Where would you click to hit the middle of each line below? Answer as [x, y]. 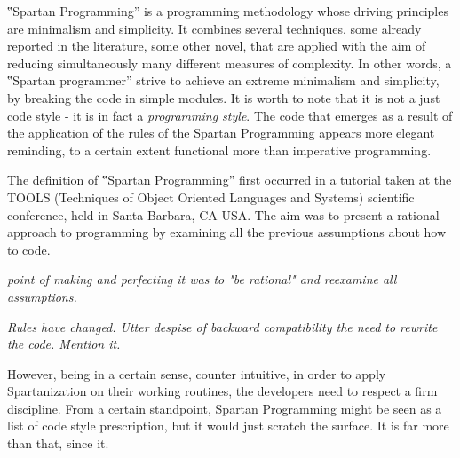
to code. [29, 249]
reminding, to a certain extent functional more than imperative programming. [219, 150]
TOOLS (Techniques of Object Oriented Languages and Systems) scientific [211, 197]
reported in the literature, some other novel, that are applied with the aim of [217, 46]
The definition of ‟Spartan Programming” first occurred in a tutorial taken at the [230, 180]
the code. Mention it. [64, 344]
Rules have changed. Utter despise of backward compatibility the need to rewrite [222, 326]
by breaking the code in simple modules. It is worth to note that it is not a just [224, 97]
